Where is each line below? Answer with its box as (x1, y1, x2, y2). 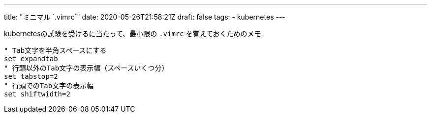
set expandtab (4, 55, 58, 63)
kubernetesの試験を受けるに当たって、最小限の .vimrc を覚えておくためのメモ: (4, 29, 263, 38)
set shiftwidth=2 (4, 90, 70, 98)
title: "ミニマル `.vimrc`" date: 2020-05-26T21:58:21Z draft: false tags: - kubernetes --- (4, 13, 285, 21)
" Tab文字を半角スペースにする (4, 47, 107, 54)
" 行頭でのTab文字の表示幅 (4, 82, 94, 90)
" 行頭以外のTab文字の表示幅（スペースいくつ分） (4, 64, 169, 72)
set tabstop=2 (4, 72, 58, 80)
